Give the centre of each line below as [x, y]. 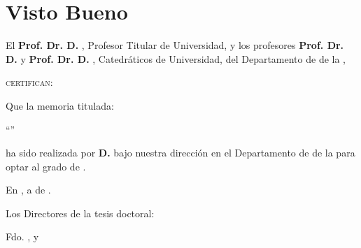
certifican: [29, 82]
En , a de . [28, 190]
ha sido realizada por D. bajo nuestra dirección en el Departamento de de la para [180, 153]
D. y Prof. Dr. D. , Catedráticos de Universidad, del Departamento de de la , [176, 58]
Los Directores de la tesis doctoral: [80, 213]
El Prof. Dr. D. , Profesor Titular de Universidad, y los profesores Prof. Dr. [175, 45]
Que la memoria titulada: [60, 105]
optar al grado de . [46, 166]
